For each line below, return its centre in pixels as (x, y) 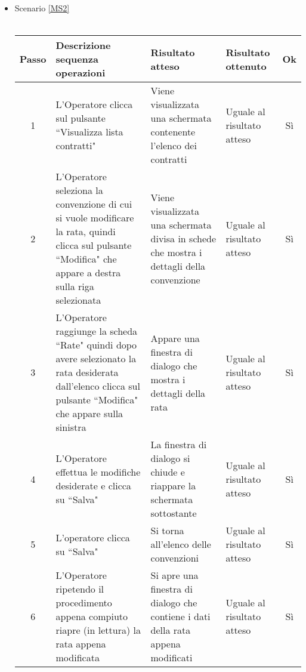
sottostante (174, 513)
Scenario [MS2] (42, 8)
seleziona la (79, 190)
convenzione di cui (94, 204)
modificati (171, 658)
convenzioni (174, 558)
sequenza (77, 59)
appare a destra (88, 273)
